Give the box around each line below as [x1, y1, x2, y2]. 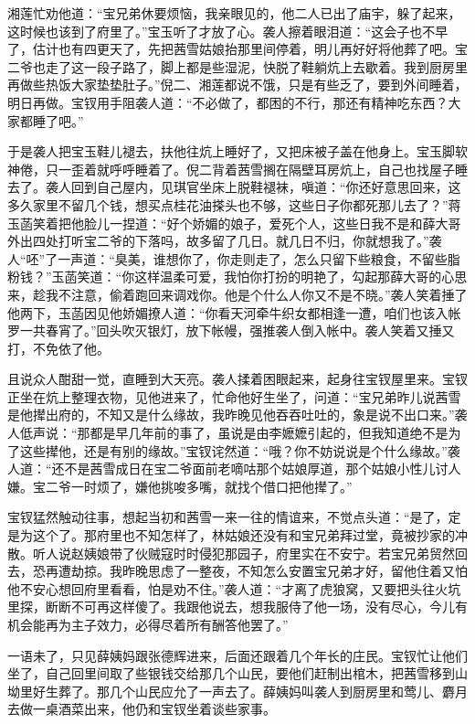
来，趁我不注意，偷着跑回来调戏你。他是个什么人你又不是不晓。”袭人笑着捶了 [7, 284, 468, 303]
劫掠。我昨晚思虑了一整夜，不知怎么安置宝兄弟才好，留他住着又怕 [70, 561, 468, 580]
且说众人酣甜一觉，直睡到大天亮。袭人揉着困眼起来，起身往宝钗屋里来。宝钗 [7, 369, 468, 389]
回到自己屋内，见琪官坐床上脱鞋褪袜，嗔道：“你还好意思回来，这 [70, 177, 461, 197]
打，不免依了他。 [7, 338, 110, 357]
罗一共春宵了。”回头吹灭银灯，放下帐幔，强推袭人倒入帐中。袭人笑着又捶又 [7, 321, 455, 340]
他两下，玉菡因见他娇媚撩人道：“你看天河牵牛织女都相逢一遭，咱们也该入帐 [7, 303, 461, 322]
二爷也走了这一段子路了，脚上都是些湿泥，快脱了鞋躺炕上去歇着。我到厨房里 [7, 57, 468, 76]
